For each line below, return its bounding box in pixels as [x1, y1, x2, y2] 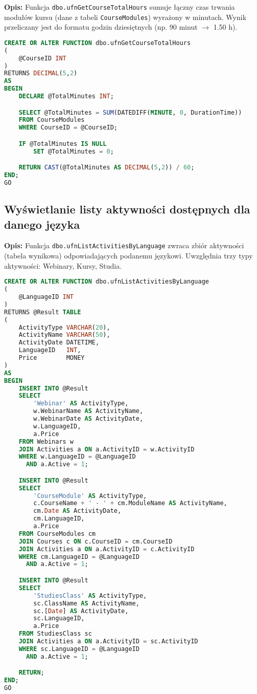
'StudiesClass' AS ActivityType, [33, 592, 147, 599]
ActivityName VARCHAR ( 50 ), [18, 331, 110, 339]
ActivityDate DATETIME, [18, 339, 100, 346]
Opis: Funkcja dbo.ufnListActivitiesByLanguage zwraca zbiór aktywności [4, 240, 244, 251]
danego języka [4, 216, 80, 232]
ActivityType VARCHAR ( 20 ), [18, 323, 110, 331]
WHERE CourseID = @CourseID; [18, 124, 118, 132]
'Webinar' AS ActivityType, [33, 400, 129, 407]
